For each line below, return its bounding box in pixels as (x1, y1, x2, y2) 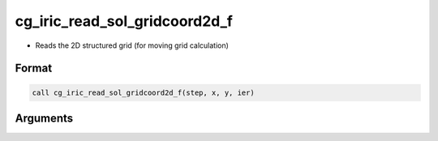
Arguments (15, 111, 74, 125)
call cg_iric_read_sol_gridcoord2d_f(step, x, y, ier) (32, 88, 255, 97)
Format (15, 62, 53, 75)
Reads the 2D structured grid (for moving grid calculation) (35, 41, 229, 50)
